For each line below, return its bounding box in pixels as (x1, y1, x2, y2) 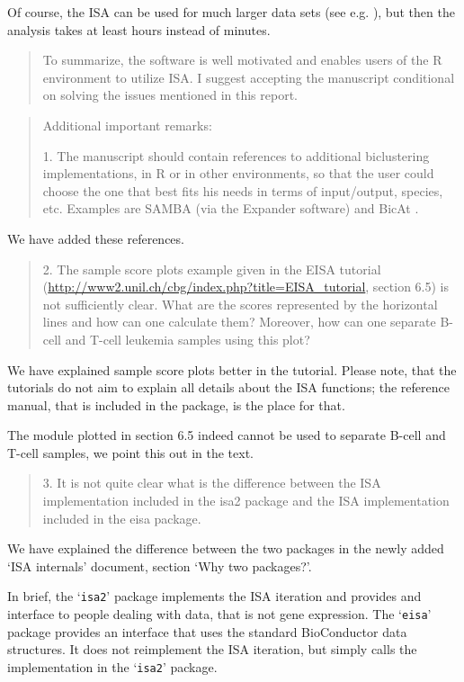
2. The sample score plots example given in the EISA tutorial (42, 259, 381, 278)
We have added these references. (7, 229, 184, 247)
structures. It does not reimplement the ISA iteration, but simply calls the (7, 640, 417, 659)
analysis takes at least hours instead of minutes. (7, 20, 271, 39)
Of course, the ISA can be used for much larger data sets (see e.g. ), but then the (7, 3, 455, 21)
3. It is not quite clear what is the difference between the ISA (42, 473, 381, 492)
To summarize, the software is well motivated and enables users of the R (42, 50, 442, 69)
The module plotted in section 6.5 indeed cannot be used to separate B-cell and (7, 426, 446, 444)
